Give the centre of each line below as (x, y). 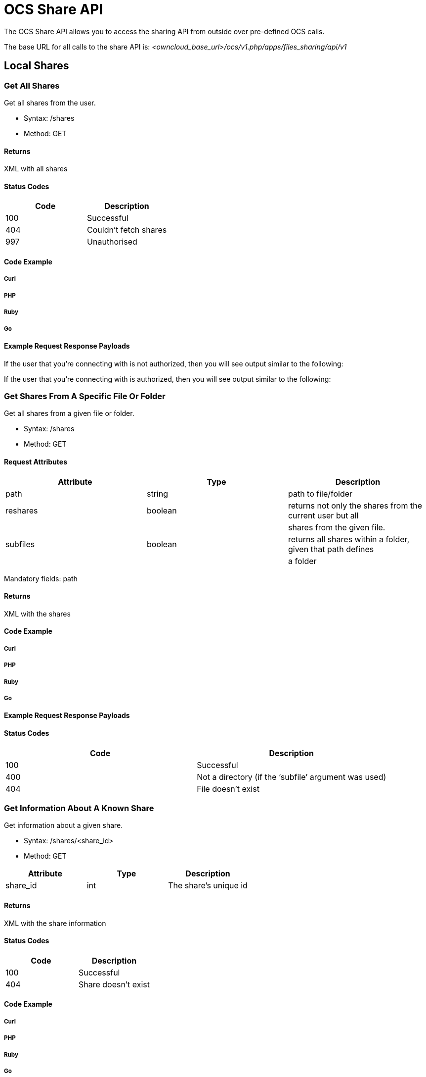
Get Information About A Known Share (79, 808)
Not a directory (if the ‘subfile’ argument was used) (292, 777)
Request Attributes (36, 462)
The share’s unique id (208, 886)
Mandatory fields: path (41, 578)
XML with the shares (37, 614)
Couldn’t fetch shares (127, 230)
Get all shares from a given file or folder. (69, 413)
